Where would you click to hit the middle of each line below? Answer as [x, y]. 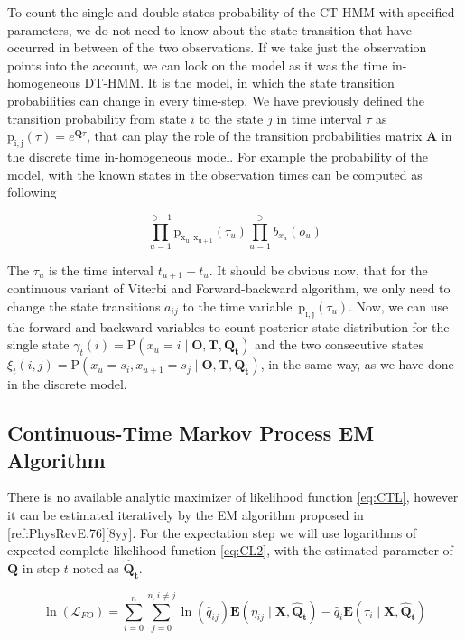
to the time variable [237, 306]
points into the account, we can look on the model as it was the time [198, 65]
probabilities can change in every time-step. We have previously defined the [216, 100]
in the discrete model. [67, 384]
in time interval [319, 118]
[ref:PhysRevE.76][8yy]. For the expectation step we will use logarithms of [212, 532]
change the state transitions [84, 306]
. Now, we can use [399, 306]
